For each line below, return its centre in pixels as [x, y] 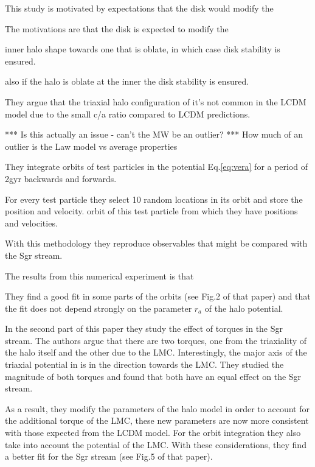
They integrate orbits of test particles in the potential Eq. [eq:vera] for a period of [157, 167]
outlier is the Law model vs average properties [91, 146]
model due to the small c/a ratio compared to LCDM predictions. [128, 114]
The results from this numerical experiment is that [99, 276]
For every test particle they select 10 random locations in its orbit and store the [154, 199]
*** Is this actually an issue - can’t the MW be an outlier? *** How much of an [154, 134]
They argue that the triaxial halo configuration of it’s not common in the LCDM [156, 101]
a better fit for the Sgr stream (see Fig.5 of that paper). [109, 456]
